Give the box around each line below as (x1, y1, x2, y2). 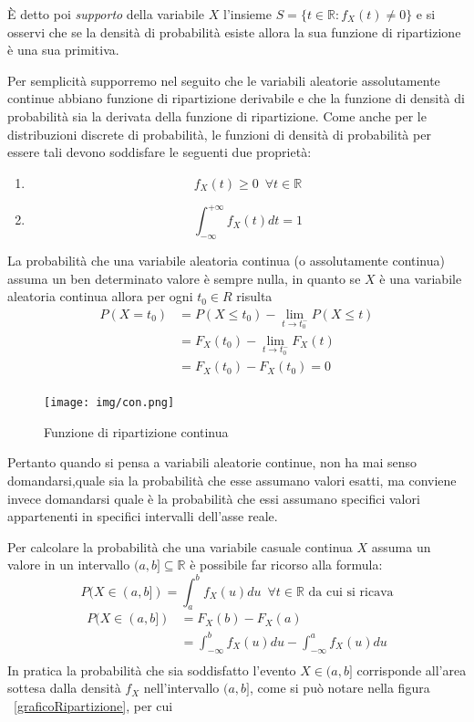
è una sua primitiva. (7, 40, 119, 59)
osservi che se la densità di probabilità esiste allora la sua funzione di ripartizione (7, 22, 461, 41)
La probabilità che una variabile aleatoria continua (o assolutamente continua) (7, 251, 445, 270)
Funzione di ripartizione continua (44, 422, 229, 441)
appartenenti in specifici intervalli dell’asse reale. (7, 507, 278, 526)
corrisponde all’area (356, 660, 467, 679)
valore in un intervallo (7, 555, 130, 574)
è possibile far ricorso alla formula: (190, 555, 383, 574)
